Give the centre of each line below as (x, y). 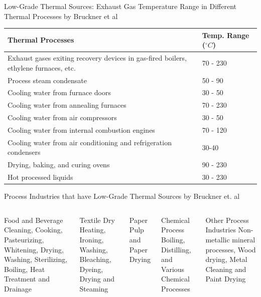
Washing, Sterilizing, (36, 259)
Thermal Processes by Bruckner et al (61, 16)
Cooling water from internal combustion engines (81, 129)
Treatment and (27, 279)
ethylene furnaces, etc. (42, 67)
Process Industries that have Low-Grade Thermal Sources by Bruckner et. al (122, 196)
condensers (24, 152)
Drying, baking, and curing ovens (59, 165)
